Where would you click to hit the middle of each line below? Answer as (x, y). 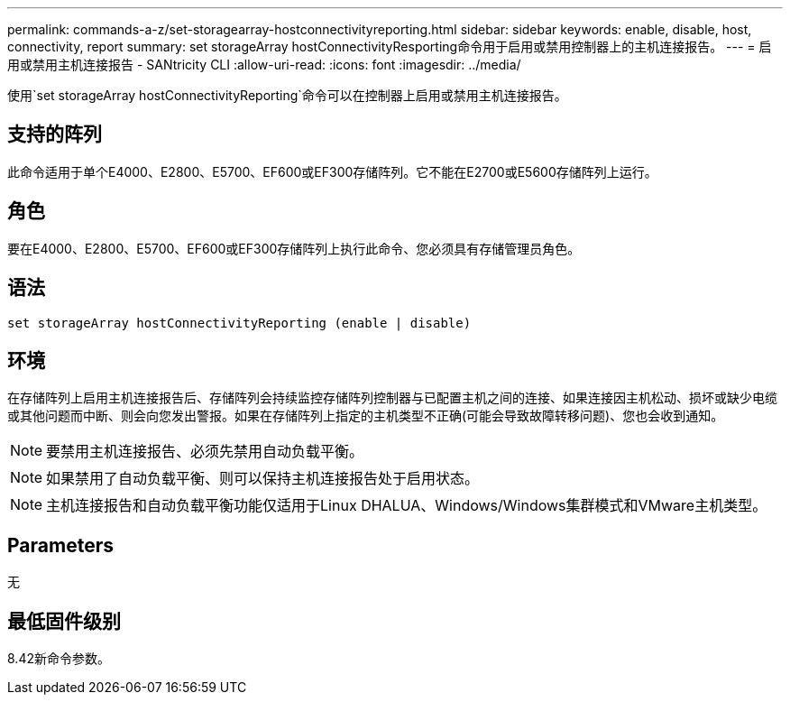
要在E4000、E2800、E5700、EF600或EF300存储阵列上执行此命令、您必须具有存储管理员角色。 (294, 248)
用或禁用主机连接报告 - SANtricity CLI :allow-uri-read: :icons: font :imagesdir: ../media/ (264, 65)
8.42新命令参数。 (59, 659)
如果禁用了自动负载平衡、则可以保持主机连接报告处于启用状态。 (263, 479)
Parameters (60, 545)
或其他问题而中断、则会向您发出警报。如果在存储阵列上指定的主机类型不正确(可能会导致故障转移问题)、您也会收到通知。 (366, 416)
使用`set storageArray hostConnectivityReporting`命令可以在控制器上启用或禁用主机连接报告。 (287, 95)
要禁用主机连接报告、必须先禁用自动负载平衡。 (205, 452)
